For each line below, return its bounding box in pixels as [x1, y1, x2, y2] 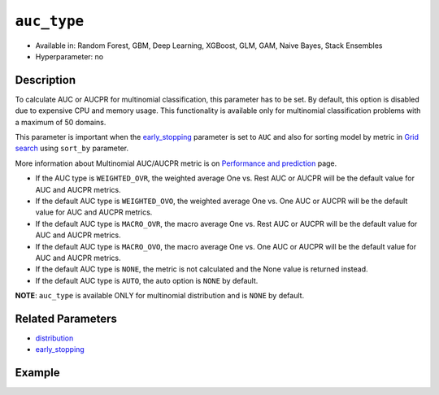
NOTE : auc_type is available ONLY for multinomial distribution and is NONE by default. [15, 291, 305, 301]
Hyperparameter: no [35, 51, 104, 61]
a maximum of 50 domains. [15, 117, 106, 127]
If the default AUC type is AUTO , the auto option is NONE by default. [35, 276, 259, 285]
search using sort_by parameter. [15, 143, 129, 154]
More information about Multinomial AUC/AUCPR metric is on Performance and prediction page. [15, 158, 337, 168]
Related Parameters [15, 311, 118, 325]
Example [15, 366, 60, 380]
